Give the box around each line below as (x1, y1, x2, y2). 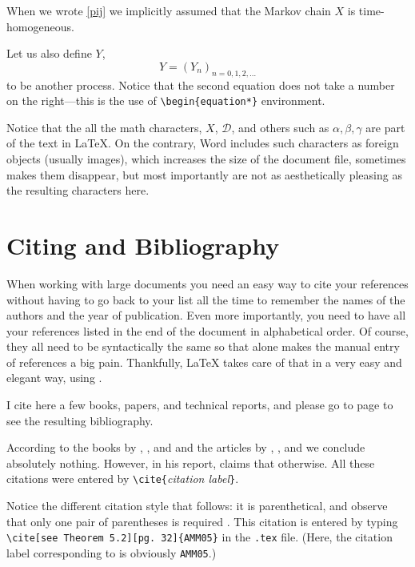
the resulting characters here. (6, 182, 150, 199)
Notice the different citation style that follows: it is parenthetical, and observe (6, 497, 388, 514)
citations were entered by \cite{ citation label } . (6, 470, 239, 487)
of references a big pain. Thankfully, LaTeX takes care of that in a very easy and (6, 353, 402, 370)
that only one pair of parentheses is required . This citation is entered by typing (6, 513, 398, 529)
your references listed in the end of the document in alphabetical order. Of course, (6, 322, 409, 339)
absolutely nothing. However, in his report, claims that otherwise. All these (6, 454, 375, 471)
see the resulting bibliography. (6, 412, 154, 428)
